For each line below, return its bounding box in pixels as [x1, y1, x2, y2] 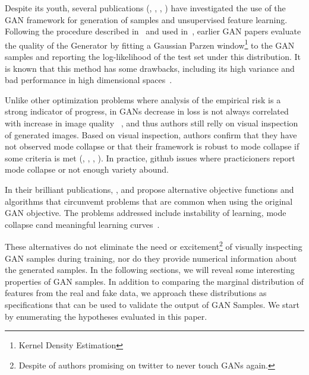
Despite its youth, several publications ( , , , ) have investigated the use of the [5, 2, 286, 14]
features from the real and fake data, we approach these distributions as [5, 287, 267, 299]
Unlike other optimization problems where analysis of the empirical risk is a [5, 93, 281, 106]
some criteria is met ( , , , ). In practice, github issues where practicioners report [5, 151, 295, 164]
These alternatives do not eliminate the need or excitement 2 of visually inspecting [5, 239, 302, 252]
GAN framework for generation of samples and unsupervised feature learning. [5, 13, 288, 26]
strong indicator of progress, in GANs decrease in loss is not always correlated [5, 105, 289, 117]
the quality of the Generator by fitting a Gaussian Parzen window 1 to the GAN [5, 37, 295, 51]
